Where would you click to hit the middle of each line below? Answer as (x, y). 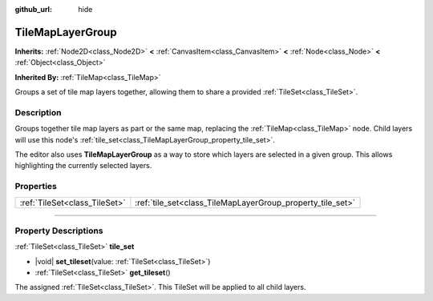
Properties (36, 187)
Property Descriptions (59, 231)
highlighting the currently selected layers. (83, 166)
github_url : (33, 9)
